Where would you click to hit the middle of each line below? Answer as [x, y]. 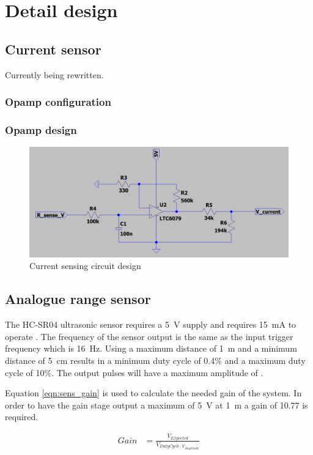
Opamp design [41, 129]
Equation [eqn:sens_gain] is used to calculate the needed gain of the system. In [153, 393]
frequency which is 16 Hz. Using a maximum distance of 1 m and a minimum [151, 348]
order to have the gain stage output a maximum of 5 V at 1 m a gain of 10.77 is [156, 405]
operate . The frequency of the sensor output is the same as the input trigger [149, 336]
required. [22, 417]
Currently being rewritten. [54, 74]
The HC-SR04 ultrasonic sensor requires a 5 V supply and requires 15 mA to [151, 324]
